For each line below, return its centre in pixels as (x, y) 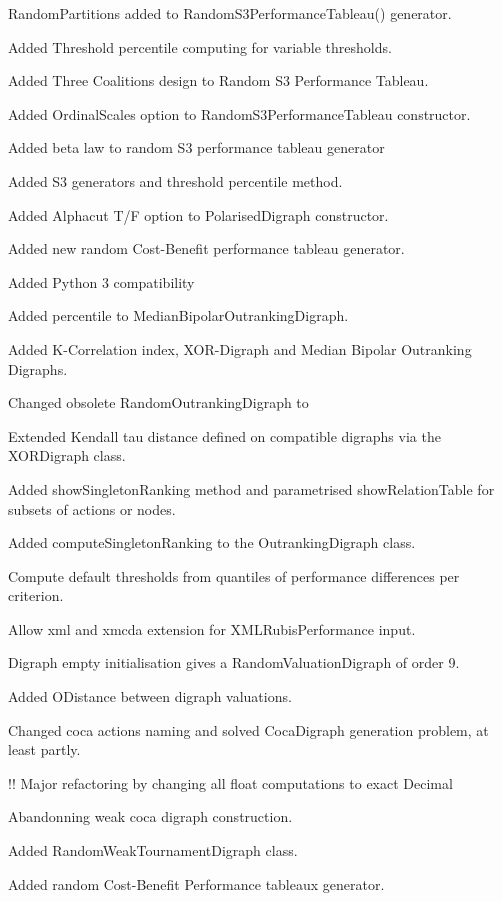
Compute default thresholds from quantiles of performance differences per (234, 575)
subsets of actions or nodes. (92, 508)
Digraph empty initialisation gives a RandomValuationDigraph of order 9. (234, 662)
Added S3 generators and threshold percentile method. (175, 180)
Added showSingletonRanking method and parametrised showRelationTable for (251, 488)
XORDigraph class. (67, 455)
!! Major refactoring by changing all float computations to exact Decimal (230, 782)
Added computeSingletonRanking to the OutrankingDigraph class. (212, 542)
